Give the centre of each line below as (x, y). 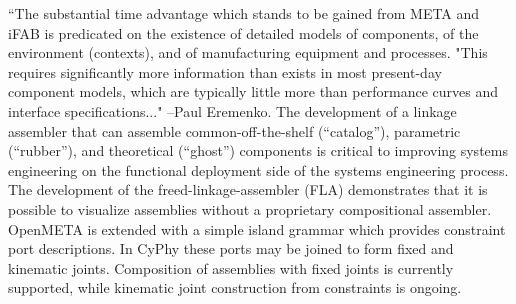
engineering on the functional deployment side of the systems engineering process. (258, 169)
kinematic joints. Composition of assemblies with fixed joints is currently (231, 267)
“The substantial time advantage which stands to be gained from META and (244, 13)
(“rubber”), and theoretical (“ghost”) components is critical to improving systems (258, 150)
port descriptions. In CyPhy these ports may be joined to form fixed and (231, 248)
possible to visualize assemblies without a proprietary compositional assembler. (250, 208)
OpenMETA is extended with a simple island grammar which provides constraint (257, 228)
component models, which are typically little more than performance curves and (253, 91)
